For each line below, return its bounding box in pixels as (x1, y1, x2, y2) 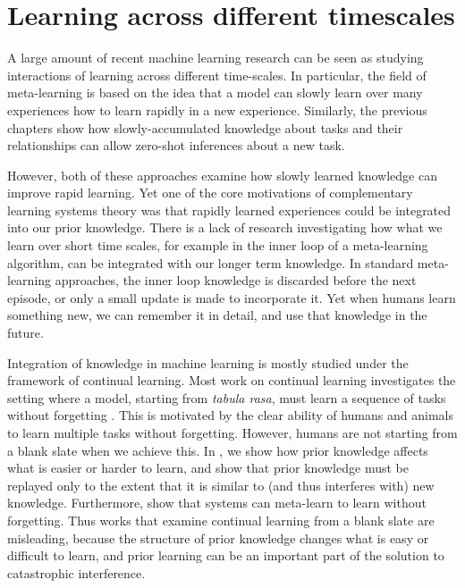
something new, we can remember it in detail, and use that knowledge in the (7, 306, 427, 324)
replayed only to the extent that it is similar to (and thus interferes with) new (7, 475, 435, 494)
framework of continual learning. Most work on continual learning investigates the (7, 371, 456, 390)
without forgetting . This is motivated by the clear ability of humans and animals (7, 406, 453, 424)
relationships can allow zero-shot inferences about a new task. (7, 136, 345, 155)
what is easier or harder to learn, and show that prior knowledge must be (7, 458, 409, 477)
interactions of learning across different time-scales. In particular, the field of (7, 65, 427, 84)
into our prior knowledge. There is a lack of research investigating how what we (7, 218, 443, 237)
